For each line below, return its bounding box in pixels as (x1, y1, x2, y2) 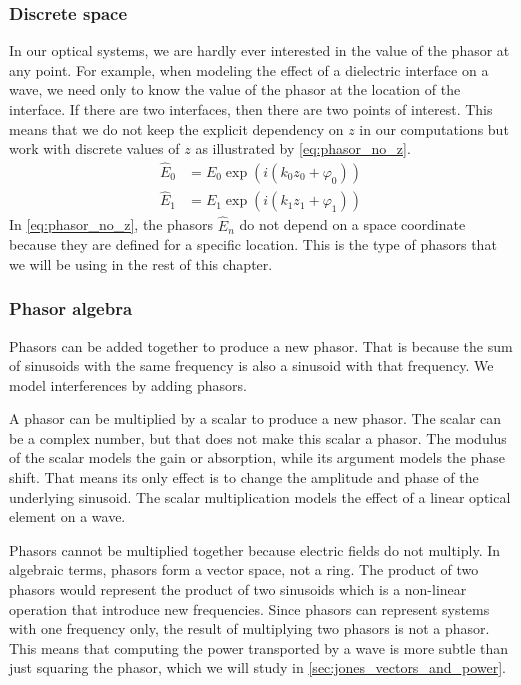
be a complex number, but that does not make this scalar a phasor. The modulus (9, 427, 507, 448)
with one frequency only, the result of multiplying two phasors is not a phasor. (9, 618, 490, 639)
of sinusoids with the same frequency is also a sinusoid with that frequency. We (9, 355, 494, 376)
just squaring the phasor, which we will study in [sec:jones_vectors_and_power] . (9, 657, 506, 678)
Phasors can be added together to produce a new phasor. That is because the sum (9, 335, 513, 356)
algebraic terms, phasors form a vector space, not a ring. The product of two (9, 559, 479, 580)
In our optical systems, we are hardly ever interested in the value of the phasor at (9, 40, 510, 61)
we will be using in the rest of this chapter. (9, 253, 273, 274)
